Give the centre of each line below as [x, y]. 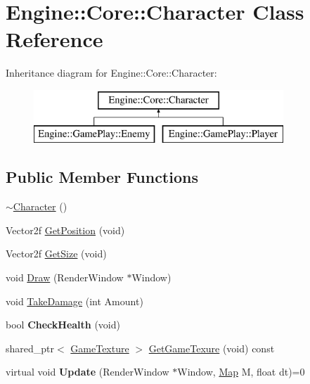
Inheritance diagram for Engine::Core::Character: [111, 73]
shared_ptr [30, 348]
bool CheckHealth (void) [63, 325]
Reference [54, 39]
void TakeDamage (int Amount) [75, 301]
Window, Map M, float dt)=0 [241, 372]
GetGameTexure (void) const [212, 348]
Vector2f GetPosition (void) [65, 230]
